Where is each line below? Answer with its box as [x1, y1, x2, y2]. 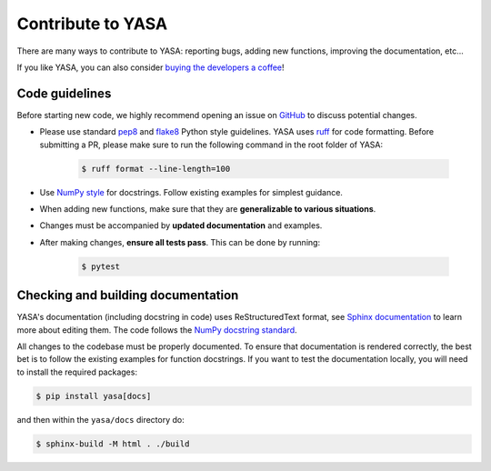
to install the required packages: [16, 366, 138, 377]
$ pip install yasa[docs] [35, 391, 152, 401]
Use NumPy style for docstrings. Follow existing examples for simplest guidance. [39, 186, 343, 197]
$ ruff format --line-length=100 [81, 164, 231, 174]
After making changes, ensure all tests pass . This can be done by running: [39, 236, 321, 247]
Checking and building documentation [16, 287, 239, 304]
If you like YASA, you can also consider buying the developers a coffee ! [16, 62, 286, 73]
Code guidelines [16, 85, 112, 101]
